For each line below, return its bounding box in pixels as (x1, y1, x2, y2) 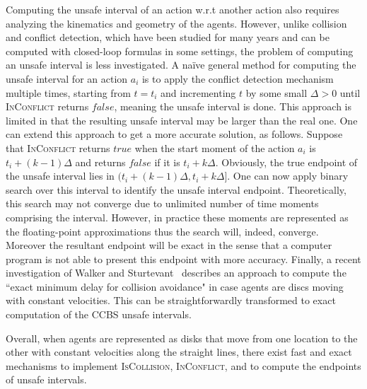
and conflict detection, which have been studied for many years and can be (6, 30, 330, 45)
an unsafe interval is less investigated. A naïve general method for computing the (6, 57, 356, 72)
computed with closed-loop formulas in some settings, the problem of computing (6, 43, 354, 58)
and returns (75, 154, 126, 169)
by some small (245, 85, 308, 100)
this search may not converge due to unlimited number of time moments (6, 196, 319, 211)
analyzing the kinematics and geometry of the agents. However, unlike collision (6, 16, 347, 30)
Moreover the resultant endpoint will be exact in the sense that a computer (6, 238, 332, 252)
